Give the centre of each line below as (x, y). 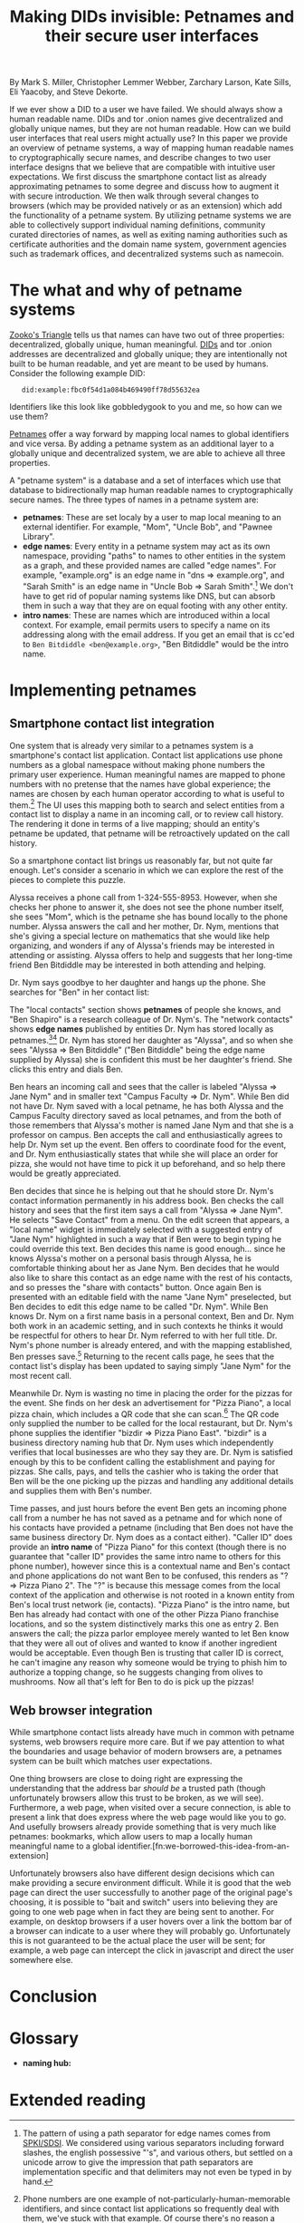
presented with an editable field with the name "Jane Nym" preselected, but (150, 1297)
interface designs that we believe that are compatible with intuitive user (142, 167)
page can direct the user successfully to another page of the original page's (151, 1893)
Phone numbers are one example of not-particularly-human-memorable (157, 2199)
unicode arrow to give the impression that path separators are (138, 2162)
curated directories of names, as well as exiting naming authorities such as (148, 235)
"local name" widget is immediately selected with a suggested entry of (141, 1229)
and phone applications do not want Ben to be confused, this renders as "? (149, 1576)
